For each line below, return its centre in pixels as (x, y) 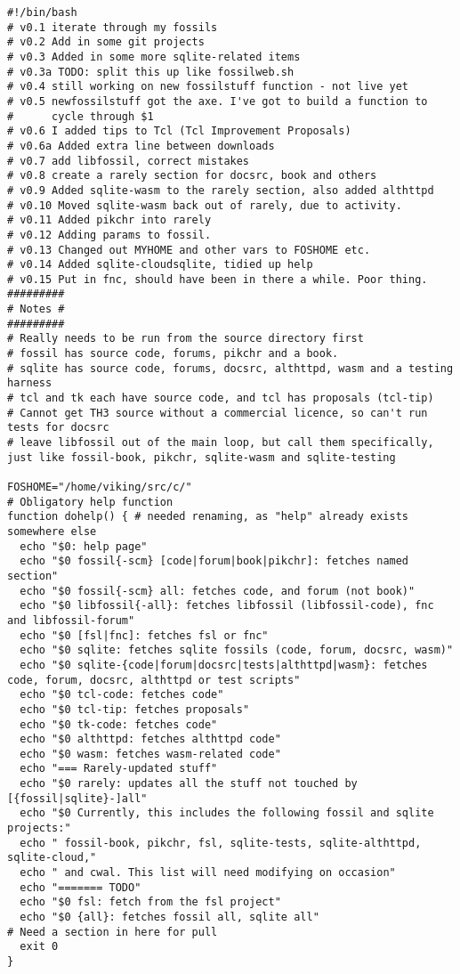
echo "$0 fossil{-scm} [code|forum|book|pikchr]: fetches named (214, 561)
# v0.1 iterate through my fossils (113, 27)
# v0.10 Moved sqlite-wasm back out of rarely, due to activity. (205, 205)
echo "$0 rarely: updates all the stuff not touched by (189, 784)
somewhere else (52, 531)
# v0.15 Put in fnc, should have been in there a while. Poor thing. (218, 279)
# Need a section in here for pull (113, 932)
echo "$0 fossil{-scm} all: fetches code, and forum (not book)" (218, 591)
